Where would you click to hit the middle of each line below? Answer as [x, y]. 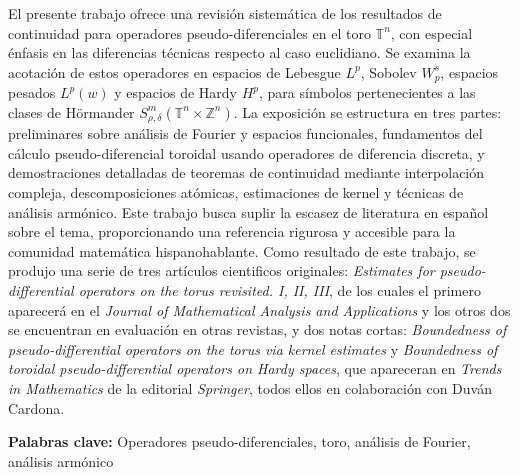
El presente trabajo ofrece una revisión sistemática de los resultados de [225, 13]
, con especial [431, 32]
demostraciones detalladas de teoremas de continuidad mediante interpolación [246, 172]
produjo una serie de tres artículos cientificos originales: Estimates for [221, 270]
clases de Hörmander [71, 111]
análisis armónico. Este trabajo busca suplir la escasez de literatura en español [248, 211]
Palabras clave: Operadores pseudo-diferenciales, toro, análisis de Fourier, [239, 441]
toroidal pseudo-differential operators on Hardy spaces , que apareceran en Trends [255, 368]
